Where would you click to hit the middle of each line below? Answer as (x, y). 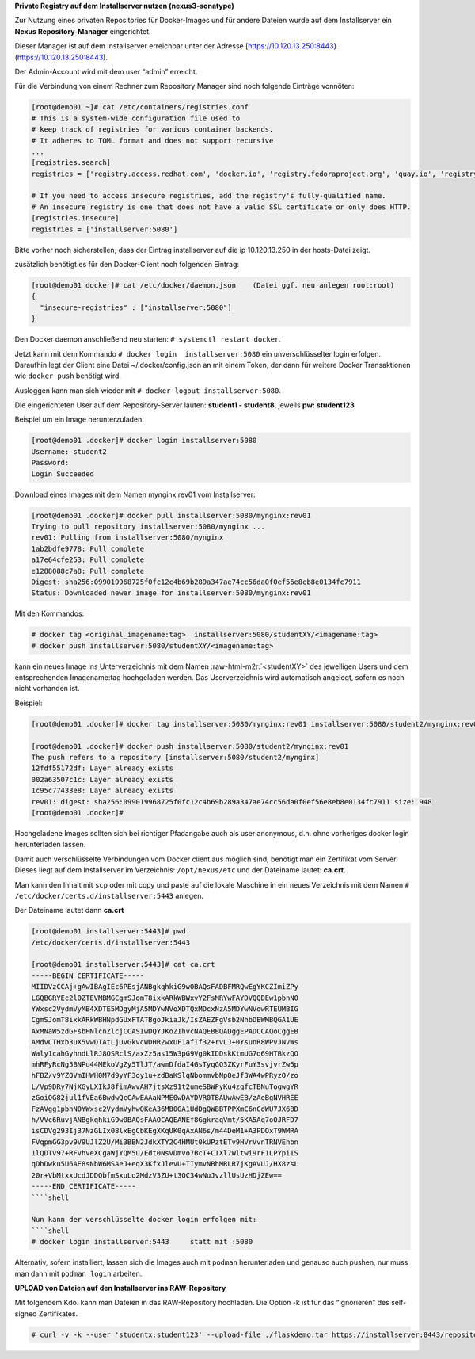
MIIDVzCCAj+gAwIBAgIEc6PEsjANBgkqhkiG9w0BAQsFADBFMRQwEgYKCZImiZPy (165, 987)
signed (26, 1313)
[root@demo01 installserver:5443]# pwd (108, 931)
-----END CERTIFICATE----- (84, 1186)
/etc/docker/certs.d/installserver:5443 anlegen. (109, 895)
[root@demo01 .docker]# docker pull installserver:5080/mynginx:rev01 (171, 515)
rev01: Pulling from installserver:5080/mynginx (127, 538)
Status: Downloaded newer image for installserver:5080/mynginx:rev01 (171, 593)
